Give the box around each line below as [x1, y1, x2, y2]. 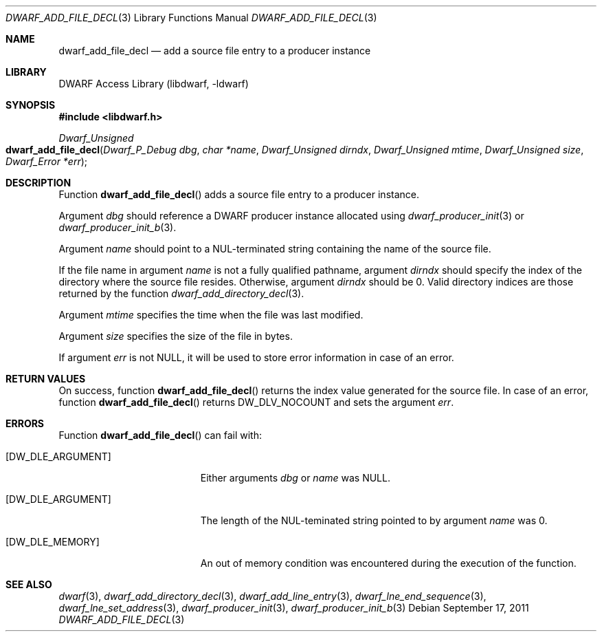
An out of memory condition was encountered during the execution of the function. [200, 557, 577, 569]
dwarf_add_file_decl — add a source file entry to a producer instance [58, 45, 371, 56]
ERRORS [5, 418, 45, 429]
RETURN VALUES [5, 373, 86, 385]
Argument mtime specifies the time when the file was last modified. [58, 309, 364, 321]
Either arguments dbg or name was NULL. [200, 472, 390, 484]
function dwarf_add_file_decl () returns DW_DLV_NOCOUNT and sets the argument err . [58, 396, 454, 408]
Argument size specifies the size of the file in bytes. [58, 330, 293, 342]
